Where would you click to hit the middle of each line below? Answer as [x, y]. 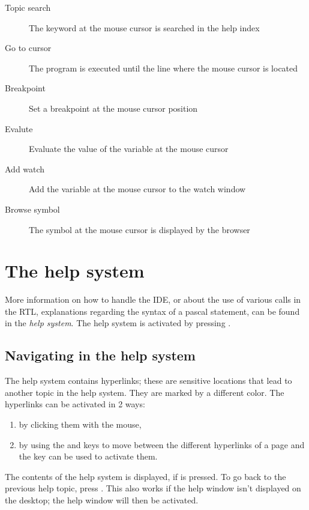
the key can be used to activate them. [88, 456]
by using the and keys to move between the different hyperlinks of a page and [162, 444]
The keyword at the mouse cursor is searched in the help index [144, 27]
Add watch [25, 168]
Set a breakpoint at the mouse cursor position [113, 108]
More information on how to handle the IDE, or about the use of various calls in [153, 299]
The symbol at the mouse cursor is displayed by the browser [139, 229]
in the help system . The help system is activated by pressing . [118, 323]
